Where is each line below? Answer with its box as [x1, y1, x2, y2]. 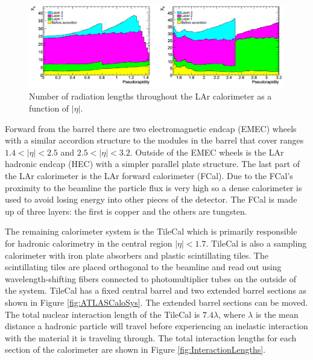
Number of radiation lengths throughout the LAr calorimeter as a [29, 90, 272, 103]
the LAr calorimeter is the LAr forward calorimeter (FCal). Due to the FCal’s [5, 169, 293, 182]
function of [29, 102, 69, 115]
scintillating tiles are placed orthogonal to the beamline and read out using [5, 261, 282, 273]
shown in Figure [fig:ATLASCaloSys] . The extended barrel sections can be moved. [5, 295, 308, 308]
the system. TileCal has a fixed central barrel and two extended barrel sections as [5, 284, 306, 297]
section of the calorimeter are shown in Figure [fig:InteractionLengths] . [5, 343, 266, 356]
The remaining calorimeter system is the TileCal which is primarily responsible [5, 225, 297, 238]
